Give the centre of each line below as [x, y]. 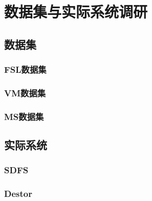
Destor [18, 194]
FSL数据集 [25, 69]
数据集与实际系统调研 [76, 12]
